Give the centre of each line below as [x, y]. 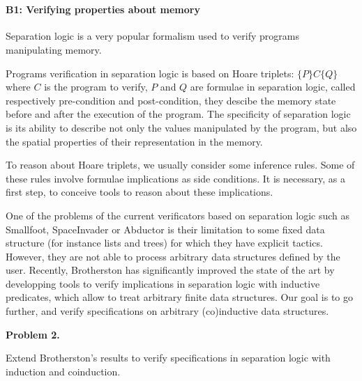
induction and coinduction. [63, 371]
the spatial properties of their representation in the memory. [134, 141]
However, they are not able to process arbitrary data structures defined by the [173, 256]
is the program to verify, [96, 87]
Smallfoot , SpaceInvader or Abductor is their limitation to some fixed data [165, 229]
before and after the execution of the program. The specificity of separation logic [178, 114]
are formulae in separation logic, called [273, 87]
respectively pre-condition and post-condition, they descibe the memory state [171, 100]
